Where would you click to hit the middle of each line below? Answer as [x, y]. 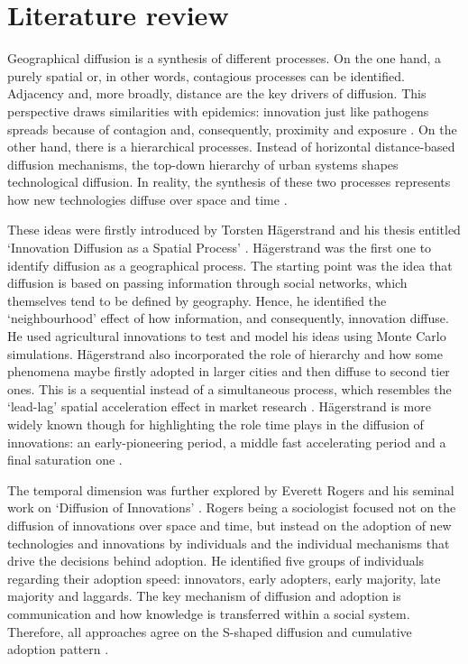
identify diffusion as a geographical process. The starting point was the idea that [230, 265]
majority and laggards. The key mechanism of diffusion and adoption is [204, 596]
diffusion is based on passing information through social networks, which [207, 283]
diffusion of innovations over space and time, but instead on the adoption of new [229, 525]
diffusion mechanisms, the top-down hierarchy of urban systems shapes [203, 164]
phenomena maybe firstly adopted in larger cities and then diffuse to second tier [229, 371]
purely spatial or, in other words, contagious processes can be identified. [206, 75]
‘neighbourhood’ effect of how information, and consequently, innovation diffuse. [228, 318]
